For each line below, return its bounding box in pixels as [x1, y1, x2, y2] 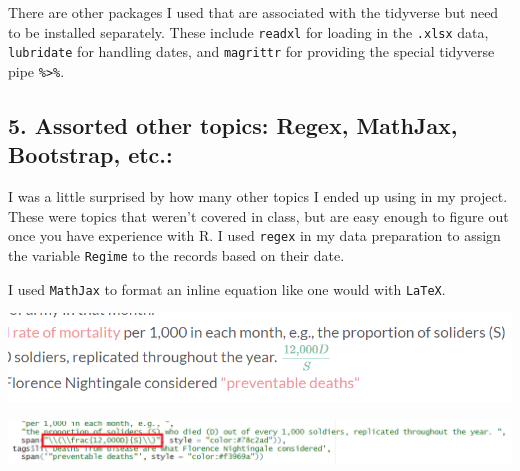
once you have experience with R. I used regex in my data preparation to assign [8, 225, 501, 246]
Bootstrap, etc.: [8, 139, 173, 170]
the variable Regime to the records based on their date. [8, 245, 345, 265]
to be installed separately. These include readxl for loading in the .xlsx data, [8, 21, 489, 42]
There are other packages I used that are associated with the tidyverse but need [8, 2, 499, 22]
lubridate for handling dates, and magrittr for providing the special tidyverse [8, 41, 495, 62]
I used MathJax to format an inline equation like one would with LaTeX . [8, 278, 446, 299]
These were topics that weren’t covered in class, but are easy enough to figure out [8, 205, 509, 226]
